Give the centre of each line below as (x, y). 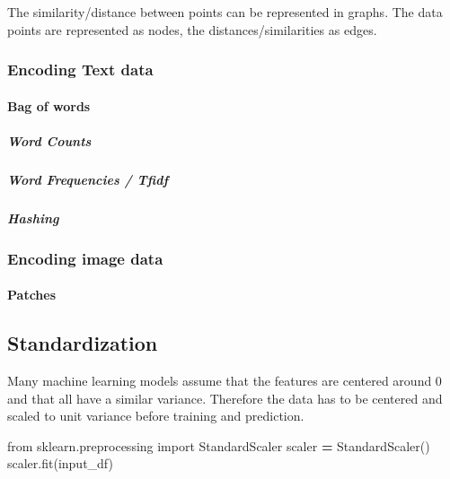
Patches (32, 295)
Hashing (33, 218)
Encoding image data (85, 258)
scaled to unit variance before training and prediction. (156, 416)
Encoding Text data (80, 70)
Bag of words (49, 105)
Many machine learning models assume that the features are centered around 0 (225, 381)
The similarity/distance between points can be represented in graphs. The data (225, 12)
